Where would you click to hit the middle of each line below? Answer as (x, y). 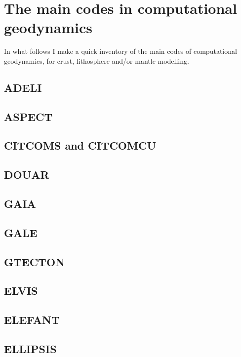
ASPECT (28, 116)
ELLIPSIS (30, 348)
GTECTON (34, 261)
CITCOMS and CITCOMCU (80, 145)
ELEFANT (32, 320)
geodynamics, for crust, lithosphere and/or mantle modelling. (97, 60)
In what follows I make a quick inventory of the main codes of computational (120, 51)
